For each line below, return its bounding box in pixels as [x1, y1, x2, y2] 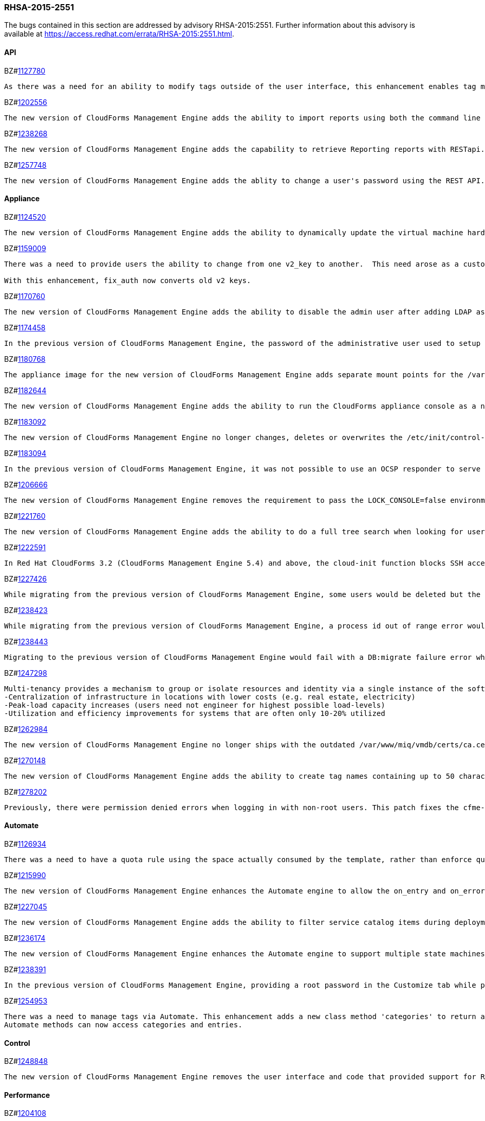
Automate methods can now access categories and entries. [4, 1021, 242, 1029]
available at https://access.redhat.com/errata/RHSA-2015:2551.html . [4, 29, 234, 39]
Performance [4, 1090, 50, 1099]
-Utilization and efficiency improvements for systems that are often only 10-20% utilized [4, 709, 385, 717]
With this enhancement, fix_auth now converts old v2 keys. [4, 276, 251, 285]
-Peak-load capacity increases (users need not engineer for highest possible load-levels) [4, 700, 385, 709]
